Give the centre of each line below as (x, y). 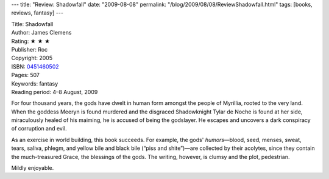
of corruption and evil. (39, 129)
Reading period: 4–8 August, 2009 (55, 92)
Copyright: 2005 (32, 58)
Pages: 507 (25, 75)
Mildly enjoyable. (33, 168)
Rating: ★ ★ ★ (31, 41)
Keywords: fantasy (35, 83)
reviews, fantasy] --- (37, 13)
